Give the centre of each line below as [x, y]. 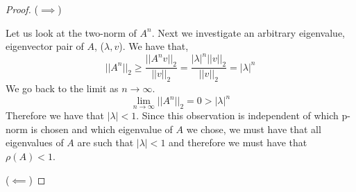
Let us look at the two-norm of [71, 32]
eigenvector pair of [45, 46]
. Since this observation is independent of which [237, 115]
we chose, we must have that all [254, 129]
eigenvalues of [35, 142]
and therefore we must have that [238, 142]
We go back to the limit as [62, 88]
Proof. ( [22, 9]
